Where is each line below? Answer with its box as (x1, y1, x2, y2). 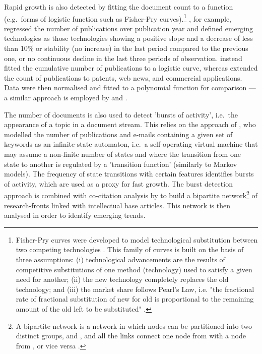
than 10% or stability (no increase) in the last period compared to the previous (4, 43, 248, 53)
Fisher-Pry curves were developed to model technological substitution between (16, 234, 258, 245)
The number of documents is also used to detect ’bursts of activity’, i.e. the (4, 109, 238, 120)
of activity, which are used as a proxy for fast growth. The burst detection (4, 178, 233, 189)
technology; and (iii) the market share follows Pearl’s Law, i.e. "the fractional (16, 283, 254, 294)
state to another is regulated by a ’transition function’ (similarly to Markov (4, 158, 237, 169)
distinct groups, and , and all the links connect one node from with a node (16, 330, 246, 341)
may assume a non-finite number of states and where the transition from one (4, 148, 241, 159)
